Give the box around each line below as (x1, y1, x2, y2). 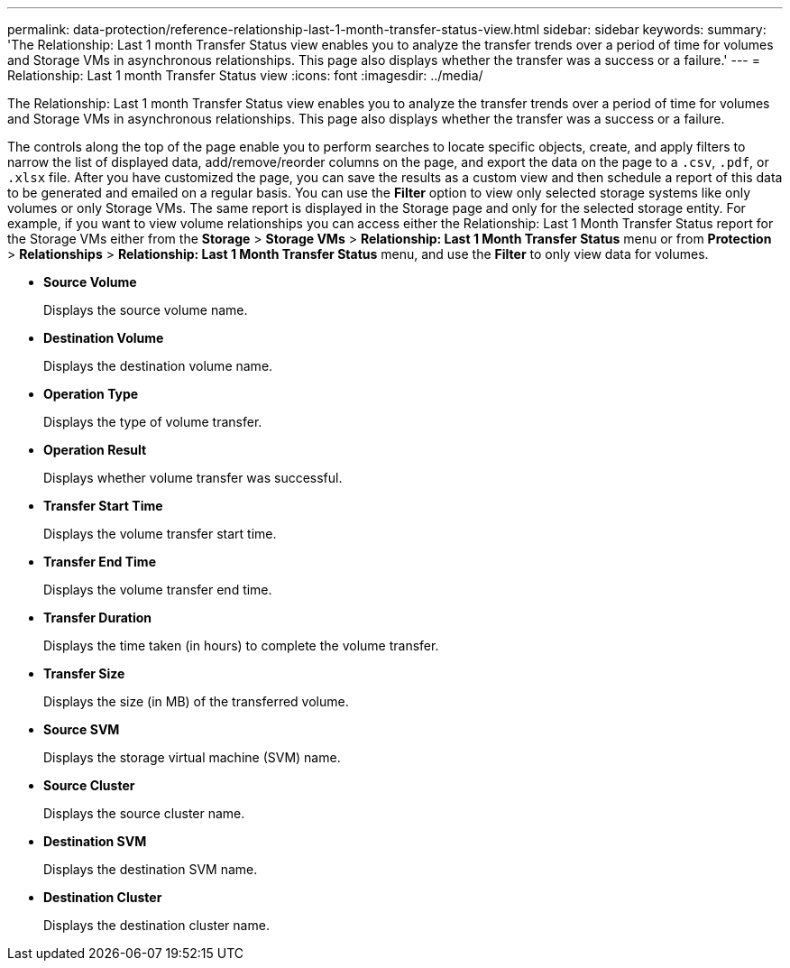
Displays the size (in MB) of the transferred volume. (43, 694, 349, 709)
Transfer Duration (43, 610, 152, 625)
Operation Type (43, 386, 139, 401)
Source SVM (43, 722, 120, 737)
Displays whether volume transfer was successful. (43, 470, 343, 485)
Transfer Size (43, 666, 125, 681)
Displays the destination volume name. (43, 358, 273, 373)
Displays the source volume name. (43, 302, 248, 318)
